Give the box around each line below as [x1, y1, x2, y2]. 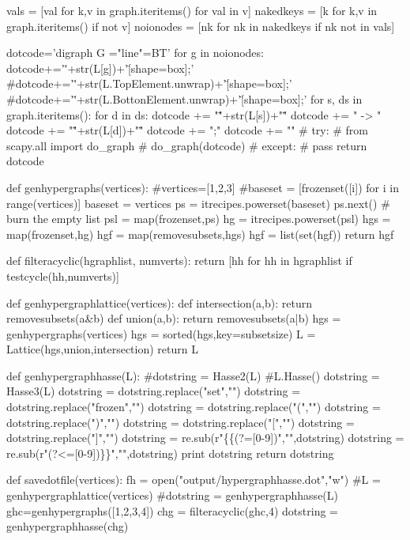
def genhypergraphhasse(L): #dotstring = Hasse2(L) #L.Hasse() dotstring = [6, 367, 380, 383]
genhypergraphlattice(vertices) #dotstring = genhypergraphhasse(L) [6, 487, 338, 504]
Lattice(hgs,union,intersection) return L [6, 341, 198, 357]
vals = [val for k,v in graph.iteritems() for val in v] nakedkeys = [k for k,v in [6, 2, 378, 18]
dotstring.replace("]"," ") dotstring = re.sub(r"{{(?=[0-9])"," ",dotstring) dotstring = [6, 429, 404, 446]
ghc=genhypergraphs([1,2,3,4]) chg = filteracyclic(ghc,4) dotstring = [6, 502, 338, 519]
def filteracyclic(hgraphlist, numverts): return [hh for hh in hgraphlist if [6, 252, 352, 269]
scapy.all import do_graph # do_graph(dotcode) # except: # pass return [6, 137, 367, 153]
